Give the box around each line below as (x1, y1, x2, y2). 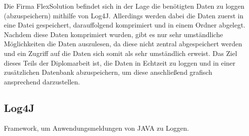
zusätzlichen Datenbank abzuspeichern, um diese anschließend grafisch (4, 67, 212, 77)
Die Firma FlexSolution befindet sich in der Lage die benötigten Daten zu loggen (4, 1, 245, 11)
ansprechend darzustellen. (4, 76, 80, 86)
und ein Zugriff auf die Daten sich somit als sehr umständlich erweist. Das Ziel (4, 48, 237, 58)
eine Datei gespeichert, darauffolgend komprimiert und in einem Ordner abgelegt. (4, 20, 246, 30)
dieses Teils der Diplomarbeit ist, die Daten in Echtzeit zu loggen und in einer (4, 57, 235, 68)
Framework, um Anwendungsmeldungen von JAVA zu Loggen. (4, 122, 189, 133)
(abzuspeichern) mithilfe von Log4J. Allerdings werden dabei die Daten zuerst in (4, 10, 244, 20)
